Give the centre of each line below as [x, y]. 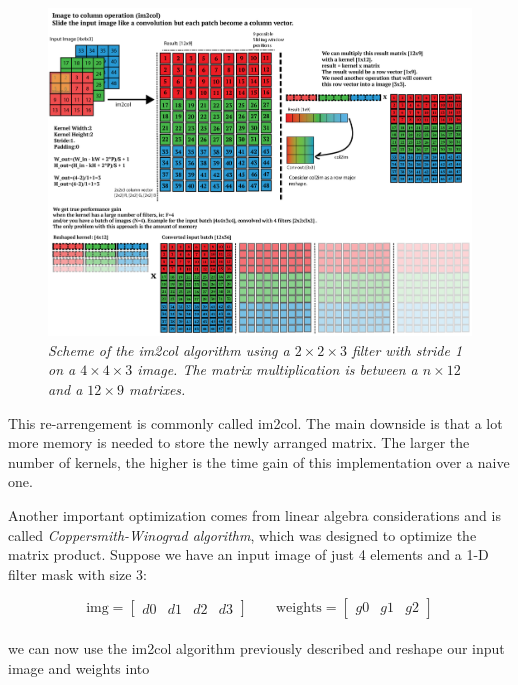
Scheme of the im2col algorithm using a [169, 349]
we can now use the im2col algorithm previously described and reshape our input [256, 647]
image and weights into [79, 667]
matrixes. [157, 389]
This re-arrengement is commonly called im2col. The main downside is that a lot [255, 422]
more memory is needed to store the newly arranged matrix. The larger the [239, 442]
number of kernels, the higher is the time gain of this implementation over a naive [259, 461]
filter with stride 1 [407, 349]
